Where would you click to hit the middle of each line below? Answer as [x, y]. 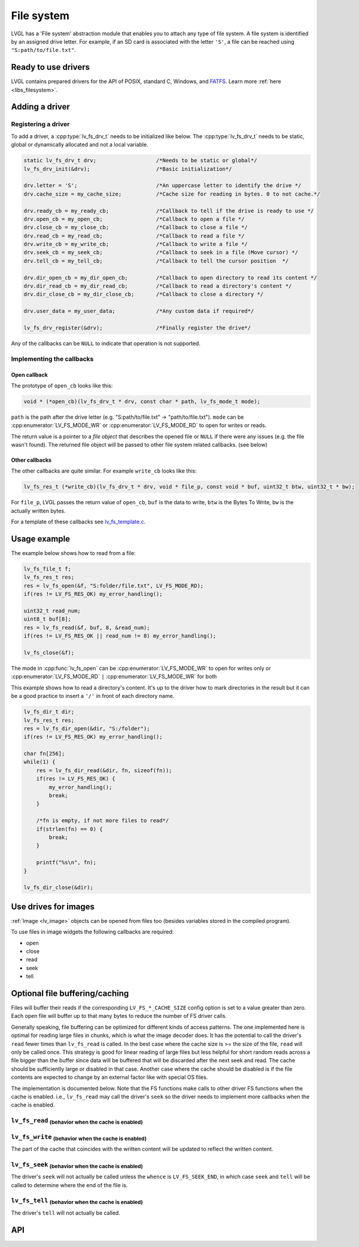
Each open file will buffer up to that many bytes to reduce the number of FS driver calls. [119, 1016]
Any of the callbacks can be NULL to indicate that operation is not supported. [106, 343]
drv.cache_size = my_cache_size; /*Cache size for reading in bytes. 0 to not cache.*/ [172, 194]
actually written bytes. [38, 511]
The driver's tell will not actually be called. [66, 1213]
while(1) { [39, 762]
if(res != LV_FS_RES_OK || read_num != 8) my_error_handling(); [120, 636]
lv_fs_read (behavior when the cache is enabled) [77, 1121]
